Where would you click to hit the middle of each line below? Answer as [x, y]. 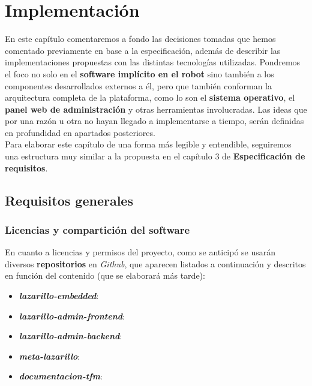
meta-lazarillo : [49, 356]
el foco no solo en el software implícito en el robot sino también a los [139, 73]
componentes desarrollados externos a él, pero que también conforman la [138, 85]
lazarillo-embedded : [59, 296]
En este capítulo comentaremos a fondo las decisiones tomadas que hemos [140, 39]
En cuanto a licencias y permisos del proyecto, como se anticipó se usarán [140, 252]
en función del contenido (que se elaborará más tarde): [105, 275]
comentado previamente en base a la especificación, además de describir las [143, 50]
